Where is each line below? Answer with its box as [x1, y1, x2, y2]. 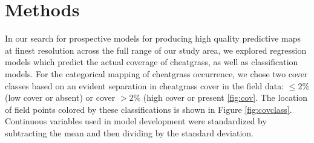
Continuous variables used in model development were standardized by [5, 115, 267, 127]
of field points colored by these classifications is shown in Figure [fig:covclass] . [5, 103, 292, 115]
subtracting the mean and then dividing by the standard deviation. [5, 126, 253, 139]
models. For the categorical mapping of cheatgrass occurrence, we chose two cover [5, 67, 308, 80]
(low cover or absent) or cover [5, 91, 116, 104]
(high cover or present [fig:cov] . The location [143, 91, 308, 104]
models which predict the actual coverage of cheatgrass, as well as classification [5, 56, 298, 68]
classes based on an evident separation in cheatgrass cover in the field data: [5, 79, 284, 92]
